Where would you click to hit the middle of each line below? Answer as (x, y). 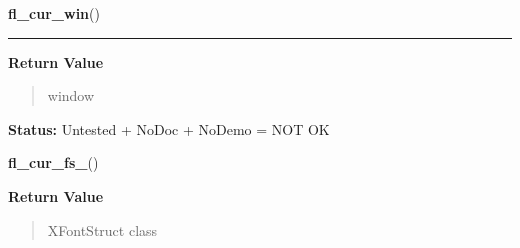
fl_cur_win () (54, 13)
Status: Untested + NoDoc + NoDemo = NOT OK (169, 128)
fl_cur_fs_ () (53, 162)
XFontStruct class (102, 229)
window (71, 95)
